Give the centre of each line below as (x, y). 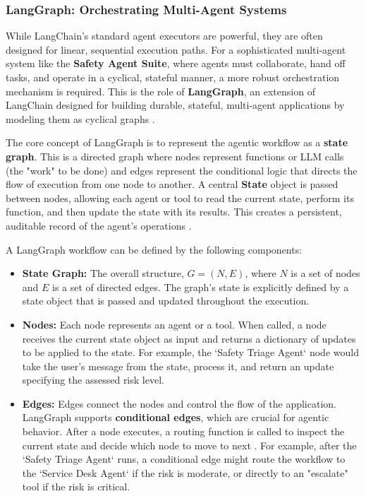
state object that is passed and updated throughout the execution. (166, 301)
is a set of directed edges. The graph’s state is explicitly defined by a (201, 287)
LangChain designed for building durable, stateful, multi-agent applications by (175, 105)
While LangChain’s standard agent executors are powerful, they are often (164, 36)
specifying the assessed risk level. (93, 380)
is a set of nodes (325, 273)
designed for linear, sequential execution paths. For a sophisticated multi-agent (176, 49)
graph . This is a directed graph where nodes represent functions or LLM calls (175, 156)
